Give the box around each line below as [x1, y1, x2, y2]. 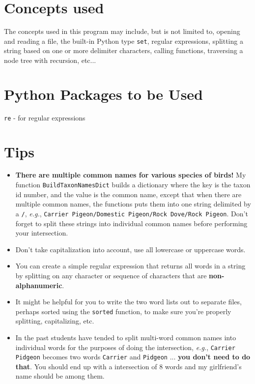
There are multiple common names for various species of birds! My [15, 170, 246, 180]
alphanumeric [15, 280, 62, 290]
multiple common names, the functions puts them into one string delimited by [15, 199, 251, 209]
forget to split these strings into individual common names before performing [15, 218, 248, 228]
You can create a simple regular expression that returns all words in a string [15, 261, 246, 271]
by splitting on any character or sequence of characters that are [15, 270, 207, 280]
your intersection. [15, 228, 68, 238]
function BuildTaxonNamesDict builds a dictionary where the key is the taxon [15, 179, 251, 190]
